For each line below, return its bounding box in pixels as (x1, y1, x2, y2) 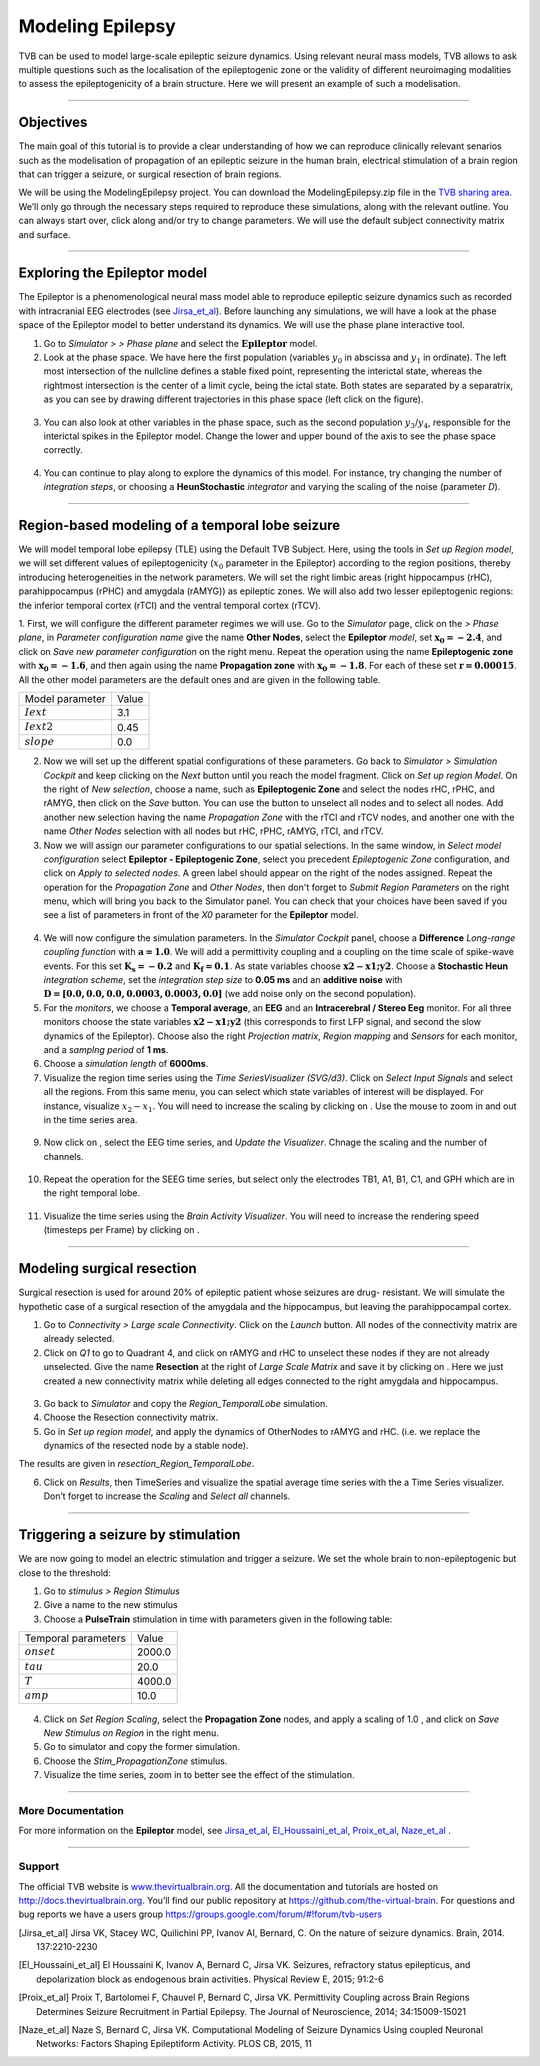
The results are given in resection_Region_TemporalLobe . (18, 1458, 255, 1470)
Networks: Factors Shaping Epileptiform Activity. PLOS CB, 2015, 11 (36, 2038, 312, 2050)
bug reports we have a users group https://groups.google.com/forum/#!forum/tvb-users (18, 1908, 383, 1920)
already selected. (43, 1333, 115, 1345)
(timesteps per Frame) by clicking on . (43, 1224, 200, 1236)
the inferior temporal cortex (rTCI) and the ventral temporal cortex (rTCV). (18, 599, 322, 611)
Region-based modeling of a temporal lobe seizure (18, 516, 341, 534)
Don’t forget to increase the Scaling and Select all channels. (43, 1490, 291, 1502)
